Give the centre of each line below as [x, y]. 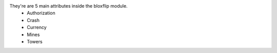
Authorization [41, 13]
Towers [35, 41]
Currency [37, 28]
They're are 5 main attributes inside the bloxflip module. [68, 6]
